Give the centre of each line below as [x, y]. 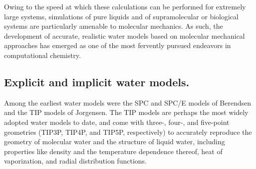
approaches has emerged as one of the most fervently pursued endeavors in [118, 45]
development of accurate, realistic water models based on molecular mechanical [125, 35]
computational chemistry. [43, 55]
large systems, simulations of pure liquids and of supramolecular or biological [121, 16]
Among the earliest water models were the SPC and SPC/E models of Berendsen [128, 102]
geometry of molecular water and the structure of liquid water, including [115, 141]
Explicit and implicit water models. [97, 82]
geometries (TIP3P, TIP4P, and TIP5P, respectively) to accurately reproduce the [128, 132]
